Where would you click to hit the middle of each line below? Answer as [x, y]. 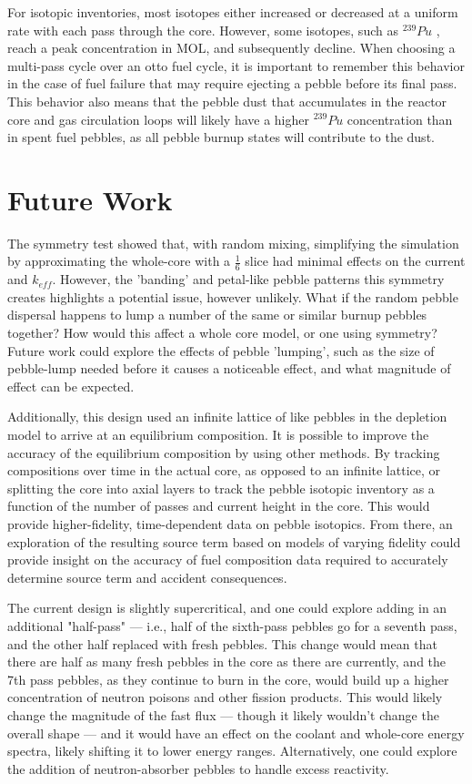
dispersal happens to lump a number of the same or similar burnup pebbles [217, 315]
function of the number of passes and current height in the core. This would [219, 506]
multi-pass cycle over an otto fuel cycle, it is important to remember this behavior [236, 65]
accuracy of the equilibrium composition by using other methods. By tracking [224, 452]
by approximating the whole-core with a [119, 261]
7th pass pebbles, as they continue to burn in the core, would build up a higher [228, 679]
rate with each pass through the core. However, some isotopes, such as [203, 30]
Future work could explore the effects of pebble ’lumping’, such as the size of [221, 350]
